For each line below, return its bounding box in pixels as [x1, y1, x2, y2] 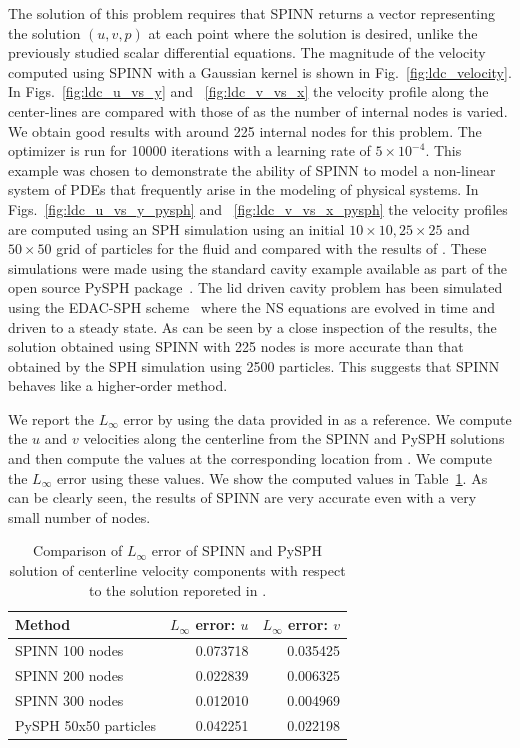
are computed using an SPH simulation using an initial [8, 218, 345, 239]
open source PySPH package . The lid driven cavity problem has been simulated [8, 277, 503, 298]
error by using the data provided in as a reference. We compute [123, 408, 512, 429]
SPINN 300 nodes [15, 689, 124, 710]
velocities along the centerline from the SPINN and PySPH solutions [83, 428, 505, 449]
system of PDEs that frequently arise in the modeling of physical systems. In [8, 179, 479, 200]
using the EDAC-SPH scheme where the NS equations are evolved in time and [8, 296, 495, 317]
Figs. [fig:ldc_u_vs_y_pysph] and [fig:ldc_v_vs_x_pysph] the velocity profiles [8, 198, 508, 219]
